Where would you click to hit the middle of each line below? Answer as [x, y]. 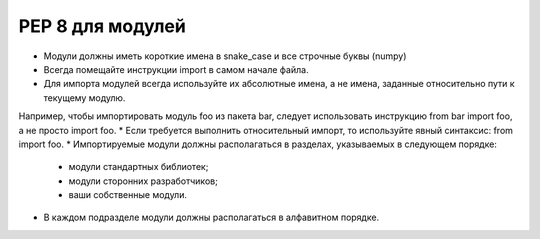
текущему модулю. [84, 97]
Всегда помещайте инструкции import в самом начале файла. [176, 69]
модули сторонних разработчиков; [143, 181]
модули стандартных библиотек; [138, 167]
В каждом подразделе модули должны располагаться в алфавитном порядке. [211, 217]
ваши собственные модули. [127, 195]
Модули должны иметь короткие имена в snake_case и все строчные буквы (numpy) [225, 56]
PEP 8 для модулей [102, 26]
